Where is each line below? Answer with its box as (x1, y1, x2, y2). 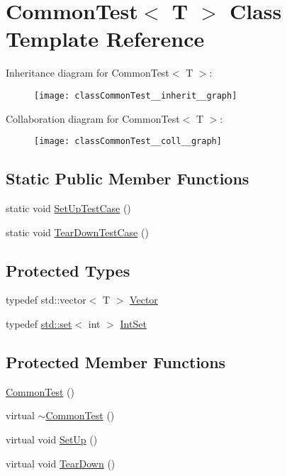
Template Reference (6, 24, 205, 53)
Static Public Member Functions (6, 167, 249, 189)
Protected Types (6, 259, 130, 281)
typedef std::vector (6, 292, 86, 307)
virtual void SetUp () (6, 431, 98, 446)
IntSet (120, 316, 147, 331)
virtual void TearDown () (6, 455, 116, 470)
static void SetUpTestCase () (6, 201, 131, 216)
